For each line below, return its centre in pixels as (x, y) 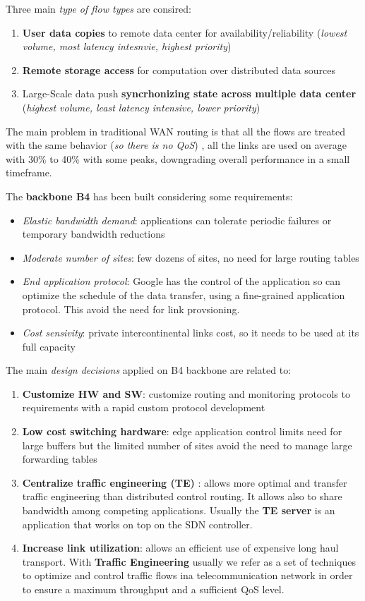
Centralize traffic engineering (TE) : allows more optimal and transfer (185, 482)
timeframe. (29, 172)
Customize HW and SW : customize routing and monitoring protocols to (186, 393)
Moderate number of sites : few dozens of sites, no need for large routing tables (191, 257)
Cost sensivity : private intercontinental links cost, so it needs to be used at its (191, 333)
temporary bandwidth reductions (94, 234)
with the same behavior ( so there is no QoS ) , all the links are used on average (176, 145)
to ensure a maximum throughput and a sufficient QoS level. (153, 589)
